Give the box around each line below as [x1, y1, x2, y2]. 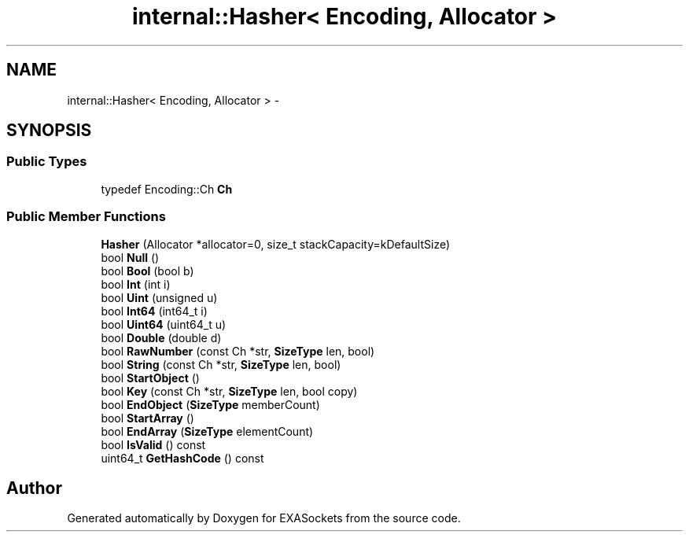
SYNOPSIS [6, 120, 92, 141]
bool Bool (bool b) [101, 263, 194, 278]
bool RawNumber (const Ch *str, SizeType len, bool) [101, 344, 375, 358]
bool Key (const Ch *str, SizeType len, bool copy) [101, 384, 358, 398]
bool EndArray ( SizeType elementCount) [101, 424, 314, 438]
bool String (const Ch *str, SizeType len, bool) [101, 357, 341, 371]
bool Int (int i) [101, 277, 171, 291]
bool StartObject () [101, 370, 200, 385]
